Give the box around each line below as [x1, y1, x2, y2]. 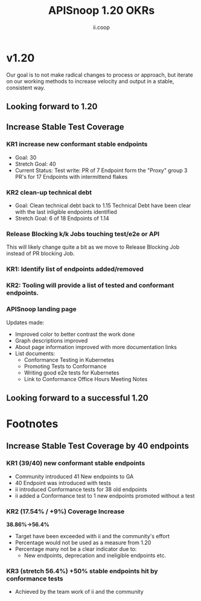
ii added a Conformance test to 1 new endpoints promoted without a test [14, 492, 195, 499]
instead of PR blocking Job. [6, 250, 75, 257]
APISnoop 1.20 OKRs [48, 4, 155, 18]
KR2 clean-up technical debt [6, 188, 92, 196]
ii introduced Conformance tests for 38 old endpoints [14, 486, 147, 493]
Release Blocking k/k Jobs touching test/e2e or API [6, 230, 160, 238]
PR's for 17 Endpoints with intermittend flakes [14, 173, 128, 180]
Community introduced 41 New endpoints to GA [14, 472, 134, 480]
